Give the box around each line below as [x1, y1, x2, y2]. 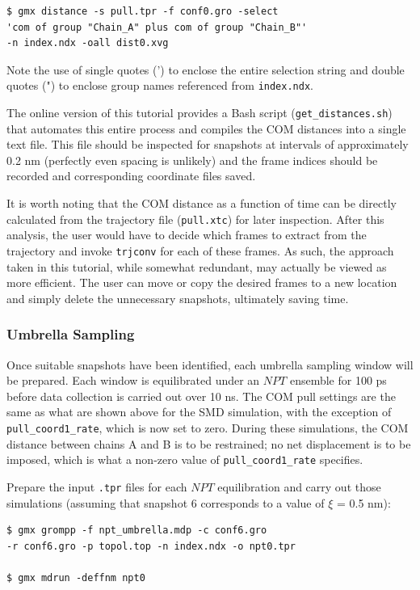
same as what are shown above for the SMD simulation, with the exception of [6, 403, 392, 420]
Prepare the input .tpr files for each [6, 478, 187, 495]
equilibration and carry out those [217, 478, 381, 495]
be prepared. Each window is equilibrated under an [6, 372, 260, 389]
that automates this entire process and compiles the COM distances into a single [6, 120, 406, 137]
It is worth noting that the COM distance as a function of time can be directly [6, 195, 397, 212]
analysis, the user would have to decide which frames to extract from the [6, 226, 367, 243]
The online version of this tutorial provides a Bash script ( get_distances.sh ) [6, 104, 393, 121]
